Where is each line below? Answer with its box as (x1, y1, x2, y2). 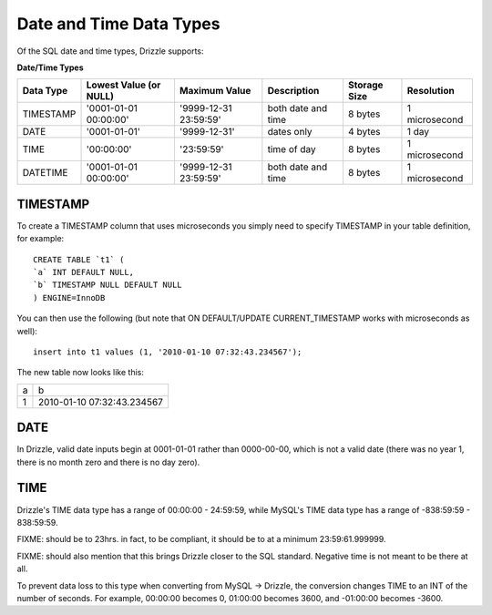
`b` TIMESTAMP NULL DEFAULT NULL (33, 280, 182, 291)
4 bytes (347, 126, 382, 138)
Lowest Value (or (86, 78, 161, 91)
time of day (267, 143, 316, 156)
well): (16, 325, 38, 336)
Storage (347, 78, 384, 91)
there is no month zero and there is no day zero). (16, 456, 200, 467)
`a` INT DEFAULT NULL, (33, 267, 135, 278)
